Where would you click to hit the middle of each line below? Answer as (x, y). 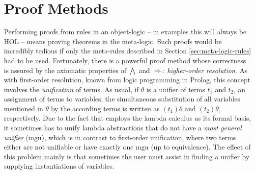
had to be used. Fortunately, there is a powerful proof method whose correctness (125, 60)
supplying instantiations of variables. (59, 166)
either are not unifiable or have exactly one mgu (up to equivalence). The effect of (127, 147)
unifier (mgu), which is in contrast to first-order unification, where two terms (120, 137)
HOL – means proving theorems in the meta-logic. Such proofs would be (113, 41)
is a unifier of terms (176, 89)
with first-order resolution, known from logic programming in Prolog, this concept (127, 80)
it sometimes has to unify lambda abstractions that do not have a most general (123, 128)
